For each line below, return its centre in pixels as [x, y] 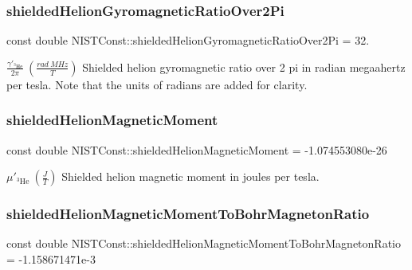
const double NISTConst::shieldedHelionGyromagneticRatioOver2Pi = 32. [188, 40]
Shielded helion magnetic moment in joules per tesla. [190, 176]
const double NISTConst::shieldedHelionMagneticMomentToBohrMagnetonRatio [204, 243]
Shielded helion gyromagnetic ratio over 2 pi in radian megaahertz [244, 67]
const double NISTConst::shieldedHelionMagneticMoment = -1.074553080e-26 [197, 149]
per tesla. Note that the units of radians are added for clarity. [157, 84]
